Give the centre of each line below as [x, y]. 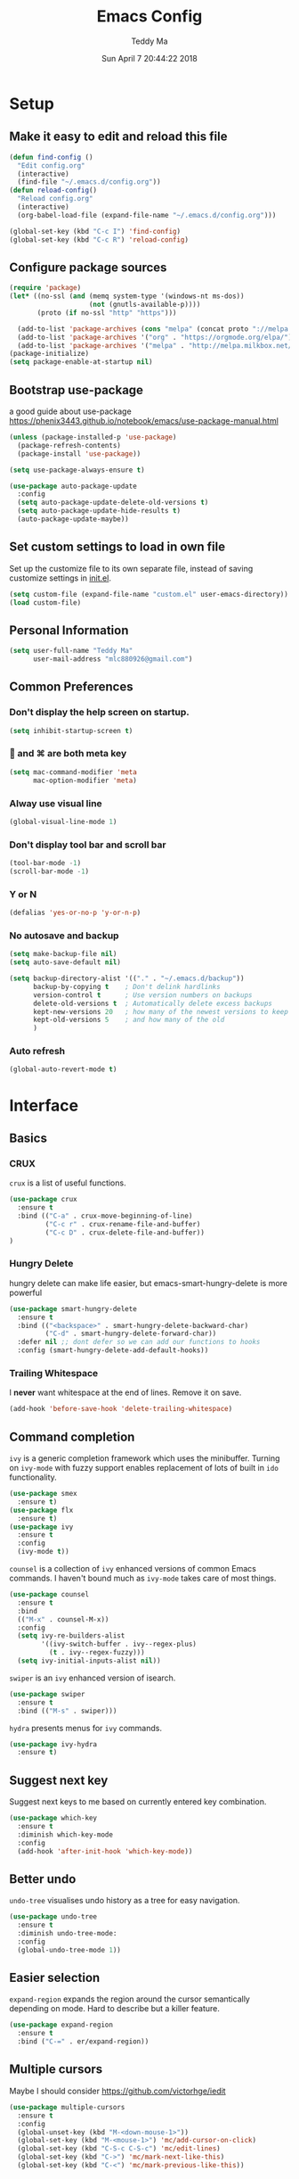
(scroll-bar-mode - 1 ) [49, 871]
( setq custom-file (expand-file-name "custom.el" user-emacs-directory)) [149, 594]
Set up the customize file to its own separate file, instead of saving [131, 568]
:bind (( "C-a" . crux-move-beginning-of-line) [105, 1216]
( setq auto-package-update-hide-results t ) [99, 511]
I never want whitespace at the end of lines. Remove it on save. [125, 1392]
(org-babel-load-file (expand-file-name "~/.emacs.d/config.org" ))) [147, 215]
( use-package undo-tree [53, 1917]
